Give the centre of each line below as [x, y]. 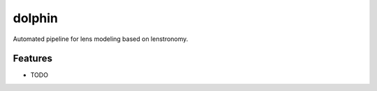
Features [32, 59]
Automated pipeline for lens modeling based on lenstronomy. [101, 39]
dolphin [36, 18]
